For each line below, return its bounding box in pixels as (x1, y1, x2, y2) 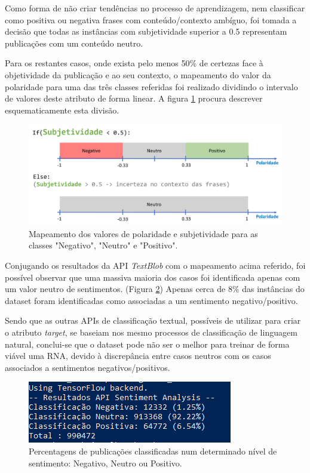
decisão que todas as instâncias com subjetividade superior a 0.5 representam (5, 25, 287, 38)
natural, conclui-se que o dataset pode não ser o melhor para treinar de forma (5, 337, 290, 350)
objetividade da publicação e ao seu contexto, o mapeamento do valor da (5, 68, 271, 81)
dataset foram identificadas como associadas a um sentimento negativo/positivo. (5, 294, 298, 306)
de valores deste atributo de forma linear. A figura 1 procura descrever (5, 92, 263, 105)
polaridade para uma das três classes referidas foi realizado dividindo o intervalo (5, 80, 298, 93)
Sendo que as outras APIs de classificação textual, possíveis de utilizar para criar (5, 314, 301, 327)
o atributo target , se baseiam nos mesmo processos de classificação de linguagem (5, 326, 297, 339)
